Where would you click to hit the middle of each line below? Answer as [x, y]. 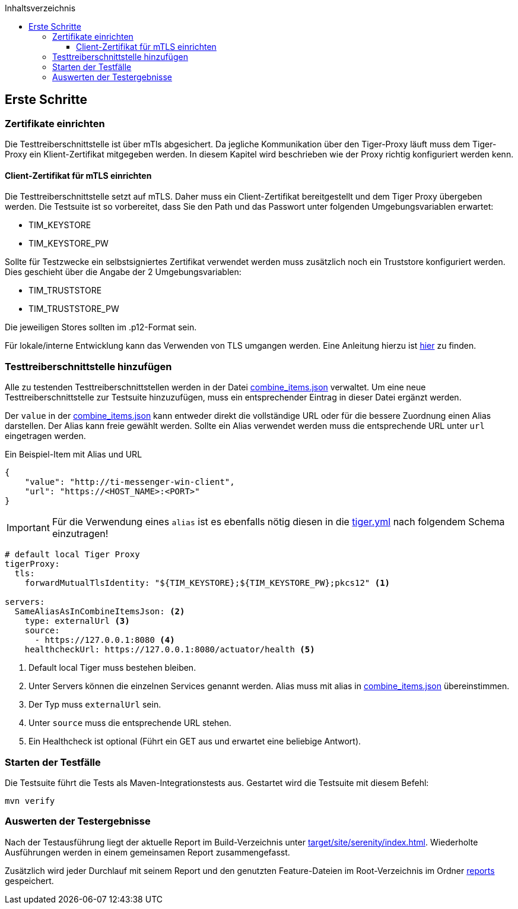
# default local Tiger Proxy [72, 555]
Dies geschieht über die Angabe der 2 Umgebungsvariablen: [123, 272]
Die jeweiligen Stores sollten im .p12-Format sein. [101, 327]
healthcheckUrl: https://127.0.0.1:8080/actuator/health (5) [170, 650]
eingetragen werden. [45, 436]
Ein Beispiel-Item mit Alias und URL [74, 454]
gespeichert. [29, 880]
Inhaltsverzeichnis [40, 8]
